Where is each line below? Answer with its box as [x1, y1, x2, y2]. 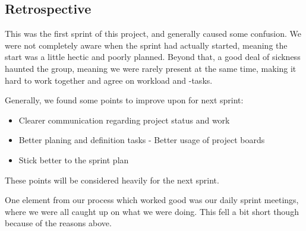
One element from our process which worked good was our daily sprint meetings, [5, 194, 299, 206]
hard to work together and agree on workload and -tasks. [5, 74, 213, 86]
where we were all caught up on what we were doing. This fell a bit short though [5, 205, 299, 217]
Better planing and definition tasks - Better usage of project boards [18, 134, 265, 146]
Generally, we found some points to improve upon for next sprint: [5, 94, 244, 106]
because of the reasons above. [5, 217, 112, 229]
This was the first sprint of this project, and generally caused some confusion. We [5, 27, 301, 40]
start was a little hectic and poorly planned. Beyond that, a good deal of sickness [5, 50, 301, 63]
